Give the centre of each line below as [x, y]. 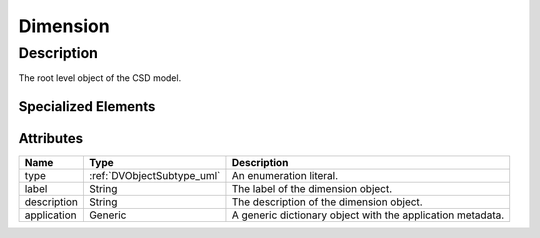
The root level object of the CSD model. [100, 78]
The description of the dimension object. [327, 202]
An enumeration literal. [285, 176]
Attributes [51, 138]
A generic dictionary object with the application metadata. [368, 215]
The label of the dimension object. [312, 189]
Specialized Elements [87, 106]
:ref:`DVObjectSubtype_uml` [154, 176]
